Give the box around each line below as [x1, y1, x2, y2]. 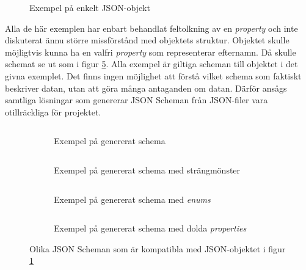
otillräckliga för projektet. [5, 105, 101, 118]
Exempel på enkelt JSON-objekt [29, 1, 150, 13]
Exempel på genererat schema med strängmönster [54, 163, 241, 176]
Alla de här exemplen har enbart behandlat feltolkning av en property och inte [5, 21, 298, 34]
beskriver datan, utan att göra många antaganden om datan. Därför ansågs [5, 81, 287, 94]
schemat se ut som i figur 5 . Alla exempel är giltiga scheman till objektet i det [5, 57, 298, 70]
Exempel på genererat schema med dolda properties [54, 222, 247, 235]
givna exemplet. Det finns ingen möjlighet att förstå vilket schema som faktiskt [5, 69, 302, 82]
